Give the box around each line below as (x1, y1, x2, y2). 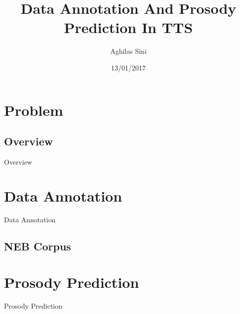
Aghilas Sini (110, 46, 147, 56)
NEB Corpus (4, 238, 71, 253)
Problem (4, 100, 63, 120)
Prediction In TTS (64, 17, 193, 37)
